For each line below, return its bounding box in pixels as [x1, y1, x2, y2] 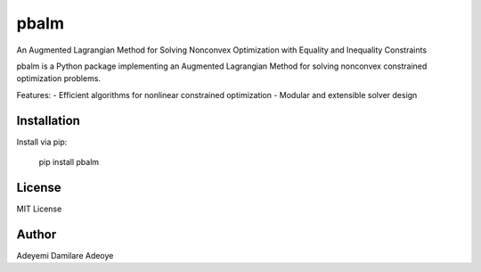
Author [16, 227, 57, 242]
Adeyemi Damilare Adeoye [16, 250, 114, 260]
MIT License [16, 203, 62, 214]
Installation [16, 112, 80, 128]
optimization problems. [16, 73, 102, 84]
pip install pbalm [38, 157, 100, 168]
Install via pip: [16, 136, 68, 147]
